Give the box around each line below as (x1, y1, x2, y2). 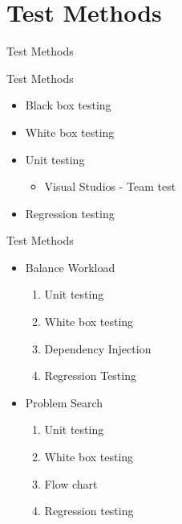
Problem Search (25, 394, 103, 411)
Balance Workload (25, 258, 115, 275)
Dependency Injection (44, 340, 152, 357)
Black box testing (25, 97, 111, 113)
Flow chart (44, 475, 98, 492)
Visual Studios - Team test (44, 178, 176, 195)
